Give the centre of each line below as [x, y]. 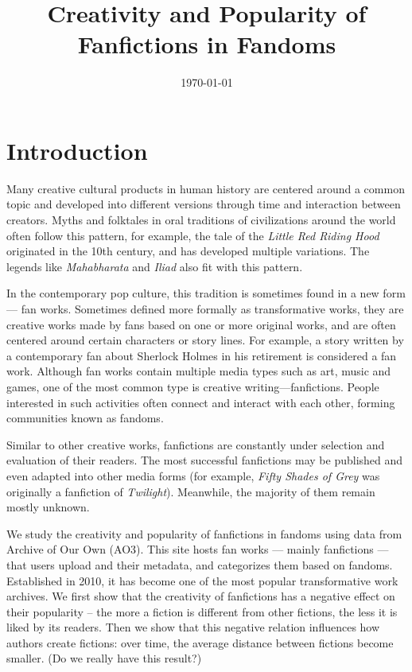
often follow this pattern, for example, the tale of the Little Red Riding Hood [193, 235]
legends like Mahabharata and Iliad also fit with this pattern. [155, 266]
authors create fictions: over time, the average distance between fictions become [200, 642]
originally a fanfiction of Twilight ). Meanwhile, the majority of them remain [191, 491]
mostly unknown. [48, 507]
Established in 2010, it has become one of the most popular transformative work [202, 580]
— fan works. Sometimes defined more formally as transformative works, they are [205, 309]
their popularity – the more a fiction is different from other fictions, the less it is [202, 611]
